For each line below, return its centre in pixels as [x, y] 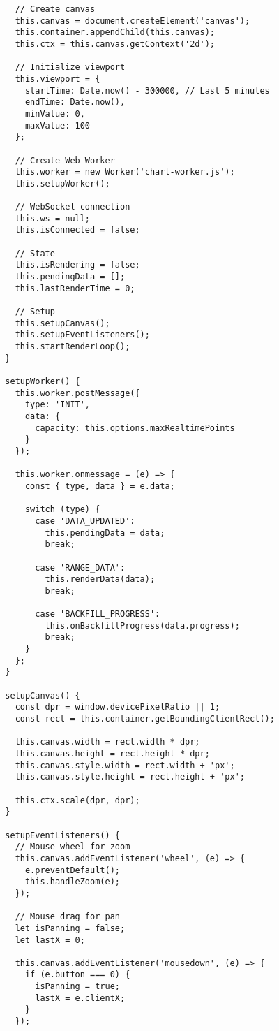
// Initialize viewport [70, 67]
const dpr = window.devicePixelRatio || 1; [118, 707]
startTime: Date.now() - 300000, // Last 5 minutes [147, 90]
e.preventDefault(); [72, 870]
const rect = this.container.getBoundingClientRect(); [145, 719]
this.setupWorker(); [62, 183]
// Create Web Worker [65, 160]
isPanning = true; [77, 987]
